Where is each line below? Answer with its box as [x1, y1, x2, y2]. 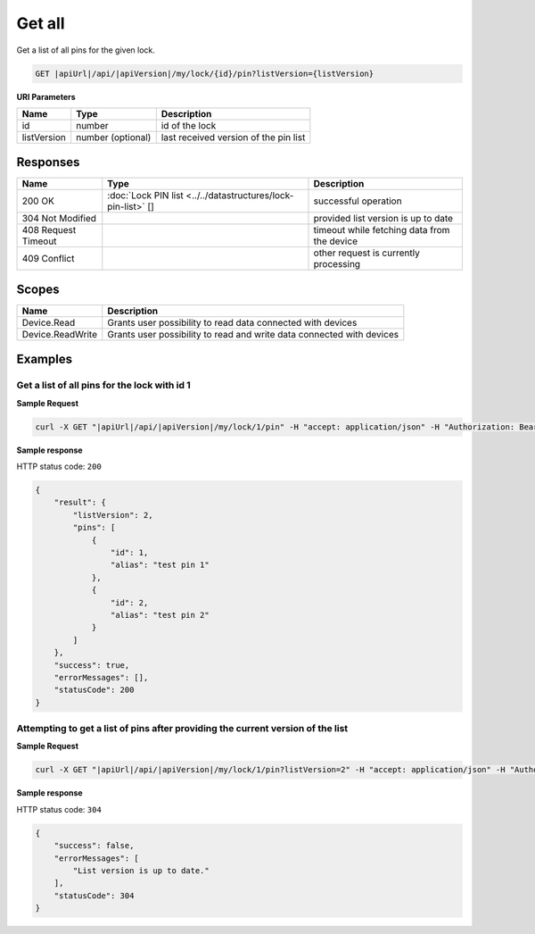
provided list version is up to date [313, 213, 454, 225]
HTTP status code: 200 [16, 461, 102, 472]
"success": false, [53, 840, 135, 851]
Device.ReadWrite [21, 328, 98, 340]
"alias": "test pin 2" [110, 610, 210, 620]
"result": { [53, 497, 107, 508]
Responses [16, 154, 80, 170]
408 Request [21, 224, 77, 237]
